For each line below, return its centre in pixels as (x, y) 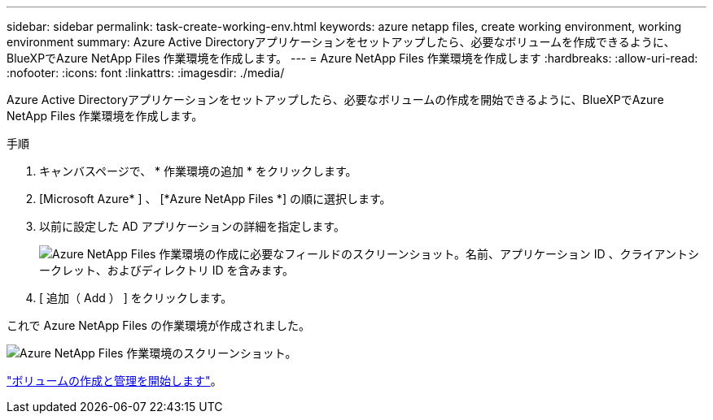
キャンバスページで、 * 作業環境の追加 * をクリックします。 (198, 171)
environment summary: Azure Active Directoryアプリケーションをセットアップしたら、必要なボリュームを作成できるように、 (341, 42)
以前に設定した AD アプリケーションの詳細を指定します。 (192, 226)
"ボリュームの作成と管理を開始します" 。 (114, 381)
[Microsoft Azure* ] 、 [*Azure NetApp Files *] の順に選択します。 (215, 199)
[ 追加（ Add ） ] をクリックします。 (136, 298)
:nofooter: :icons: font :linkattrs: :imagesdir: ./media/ (146, 73)
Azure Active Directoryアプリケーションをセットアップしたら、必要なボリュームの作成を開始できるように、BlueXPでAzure (335, 100)
